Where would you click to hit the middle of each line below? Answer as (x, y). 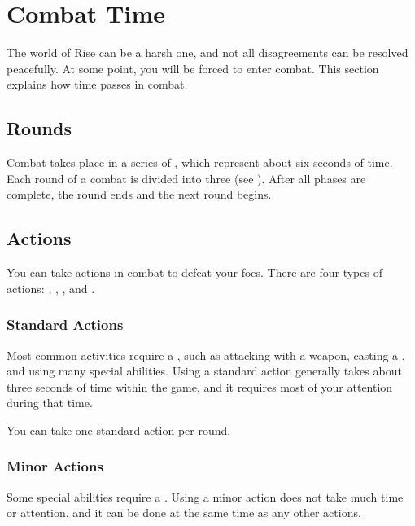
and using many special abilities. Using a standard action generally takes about (204, 371)
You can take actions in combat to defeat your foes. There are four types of (194, 272)
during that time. (50, 403)
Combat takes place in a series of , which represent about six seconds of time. (200, 162)
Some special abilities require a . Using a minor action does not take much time (205, 496)
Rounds (39, 128)
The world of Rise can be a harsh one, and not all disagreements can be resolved (207, 53)
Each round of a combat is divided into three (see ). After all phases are (186, 178)
